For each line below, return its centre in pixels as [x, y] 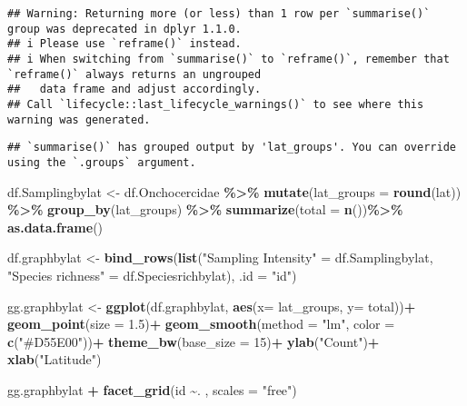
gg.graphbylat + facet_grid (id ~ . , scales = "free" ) [152, 389]
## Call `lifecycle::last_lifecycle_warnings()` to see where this [216, 104]
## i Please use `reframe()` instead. [124, 44]
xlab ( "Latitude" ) [55, 359]
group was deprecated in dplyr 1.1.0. [124, 29]
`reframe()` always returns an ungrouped [134, 74]
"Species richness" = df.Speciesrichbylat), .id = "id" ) [152, 275]
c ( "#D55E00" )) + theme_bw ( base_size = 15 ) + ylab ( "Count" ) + [194, 341]
